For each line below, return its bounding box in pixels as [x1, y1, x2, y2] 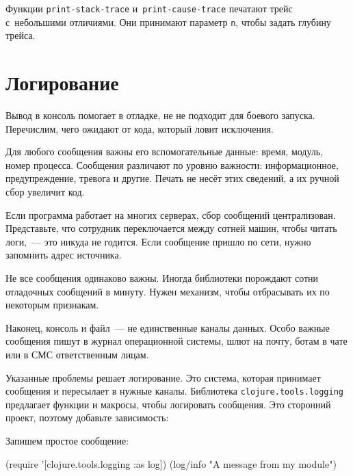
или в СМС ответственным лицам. [5, 347, 149, 361]
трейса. [5, 28, 36, 42]
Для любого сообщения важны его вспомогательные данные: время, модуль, [5, 144, 324, 159]
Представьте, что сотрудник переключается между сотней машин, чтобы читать [5, 221, 337, 235]
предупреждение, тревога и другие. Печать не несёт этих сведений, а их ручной [5, 171, 339, 185]
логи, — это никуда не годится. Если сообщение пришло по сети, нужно [5, 234, 311, 248]
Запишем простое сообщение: [5, 433, 129, 447]
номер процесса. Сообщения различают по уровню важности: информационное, [5, 157, 339, 172]
